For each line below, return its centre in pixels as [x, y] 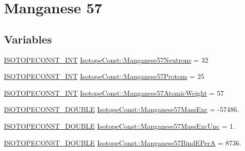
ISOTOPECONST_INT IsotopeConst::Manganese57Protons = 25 [104, 76]
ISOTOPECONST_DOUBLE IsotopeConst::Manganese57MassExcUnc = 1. [120, 126]
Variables [28, 39]
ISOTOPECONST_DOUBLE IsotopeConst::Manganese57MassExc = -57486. [122, 109]
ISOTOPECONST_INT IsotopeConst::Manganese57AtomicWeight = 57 [114, 93]
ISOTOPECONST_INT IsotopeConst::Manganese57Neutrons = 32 [106, 59]
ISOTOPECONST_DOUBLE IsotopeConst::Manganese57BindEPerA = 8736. [123, 142]
